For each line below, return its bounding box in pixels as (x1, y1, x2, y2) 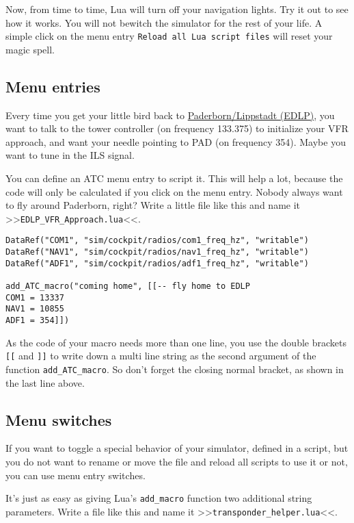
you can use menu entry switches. (5, 468, 146, 482)
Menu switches (5, 409, 112, 430)
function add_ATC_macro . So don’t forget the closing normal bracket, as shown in (5, 361, 344, 376)
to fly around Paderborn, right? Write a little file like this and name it (5, 198, 301, 212)
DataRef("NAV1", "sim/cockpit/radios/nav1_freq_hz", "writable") (5, 247, 309, 257)
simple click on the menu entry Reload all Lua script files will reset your (5, 29, 333, 43)
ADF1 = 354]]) (5, 316, 70, 326)
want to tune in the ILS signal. (5, 148, 135, 162)
